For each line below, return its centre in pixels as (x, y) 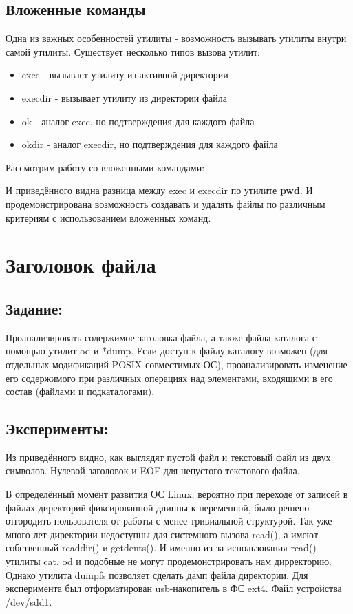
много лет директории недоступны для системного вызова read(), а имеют (162, 534)
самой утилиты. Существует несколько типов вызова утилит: (133, 51)
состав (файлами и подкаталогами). (80, 391)
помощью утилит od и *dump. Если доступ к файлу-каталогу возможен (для (167, 351)
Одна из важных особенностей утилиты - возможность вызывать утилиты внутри (176, 38)
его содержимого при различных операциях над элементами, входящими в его (169, 378)
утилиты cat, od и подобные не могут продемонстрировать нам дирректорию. (169, 561)
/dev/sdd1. (29, 601)
